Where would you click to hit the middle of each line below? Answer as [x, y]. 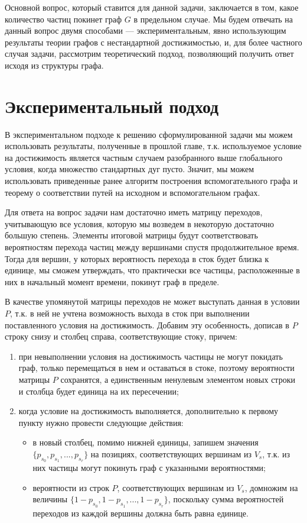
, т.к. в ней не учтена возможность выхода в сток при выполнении [130, 313]
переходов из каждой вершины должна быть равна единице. [141, 513]
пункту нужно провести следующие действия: [101, 422]
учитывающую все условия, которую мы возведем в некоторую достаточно [139, 223]
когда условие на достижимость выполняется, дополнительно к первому [148, 411]
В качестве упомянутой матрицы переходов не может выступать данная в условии [152, 301]
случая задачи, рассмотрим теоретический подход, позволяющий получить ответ [149, 54]
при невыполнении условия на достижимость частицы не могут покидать [151, 356]
